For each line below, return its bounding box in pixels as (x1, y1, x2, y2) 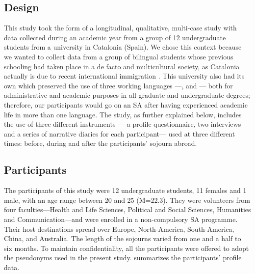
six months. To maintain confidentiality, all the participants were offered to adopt (4, 243, 249, 253)
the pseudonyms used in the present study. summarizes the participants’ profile (4, 252, 242, 263)
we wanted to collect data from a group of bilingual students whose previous (4, 51, 233, 61)
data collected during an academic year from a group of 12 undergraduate (4, 32, 226, 42)
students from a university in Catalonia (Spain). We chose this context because (4, 42, 242, 52)
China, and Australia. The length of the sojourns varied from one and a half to (4, 233, 241, 244)
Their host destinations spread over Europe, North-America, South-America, (4, 223, 234, 234)
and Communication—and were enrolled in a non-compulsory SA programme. (4, 214, 238, 224)
